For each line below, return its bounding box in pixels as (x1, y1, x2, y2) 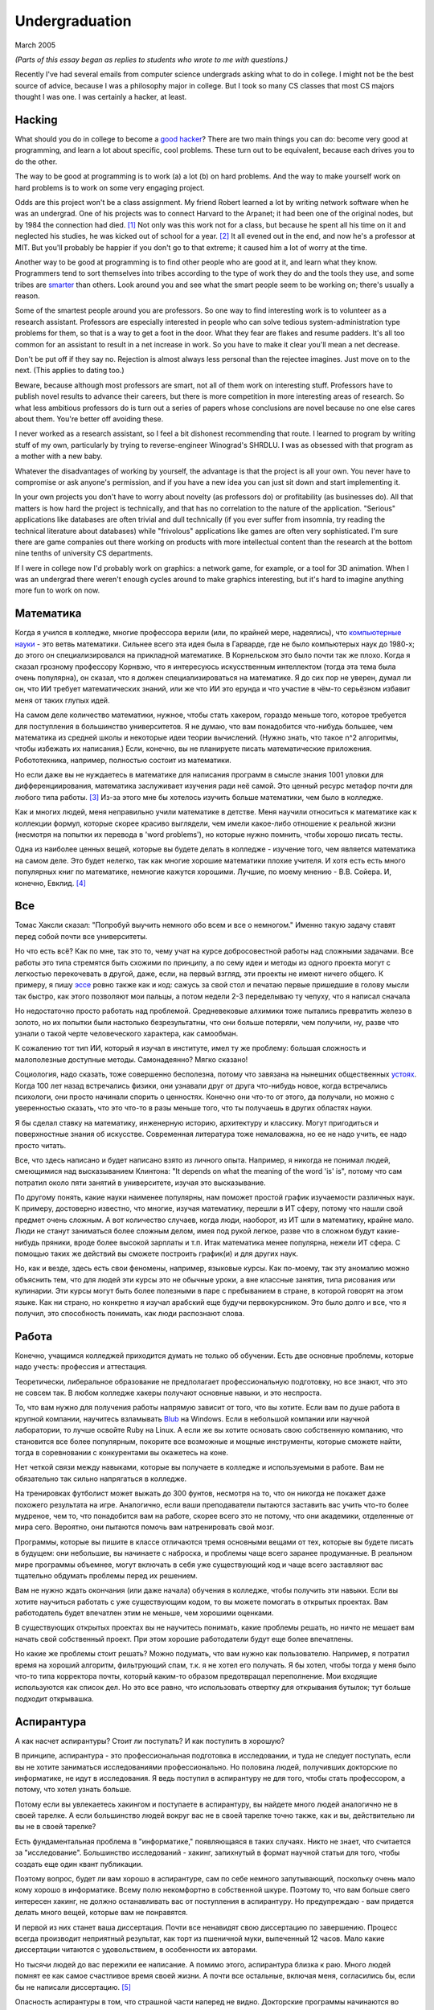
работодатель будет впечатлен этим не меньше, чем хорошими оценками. (14, 1608, 274, 1618)
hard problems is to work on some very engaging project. (14, 183, 205, 192)
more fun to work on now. (14, 585, 100, 595)
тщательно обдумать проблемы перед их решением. (14, 1570, 199, 1580)
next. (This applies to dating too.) (14, 366, 125, 375)
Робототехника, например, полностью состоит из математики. (14, 755, 232, 765)
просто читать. (14, 1140, 67, 1150)
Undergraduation (14, 12, 132, 30)
